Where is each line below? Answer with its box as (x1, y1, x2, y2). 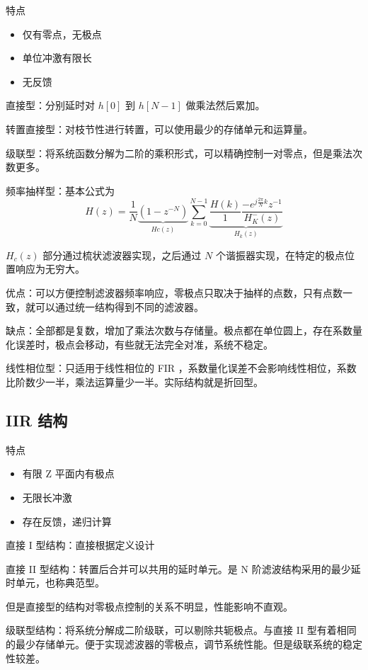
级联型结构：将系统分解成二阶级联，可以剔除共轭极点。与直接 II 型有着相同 (6, 623, 357, 637)
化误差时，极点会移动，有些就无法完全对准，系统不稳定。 (6, 336, 273, 351)
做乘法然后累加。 (185, 98, 265, 113)
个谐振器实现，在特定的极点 (215, 247, 345, 262)
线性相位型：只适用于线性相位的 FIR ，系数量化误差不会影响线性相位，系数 (6, 360, 357, 375)
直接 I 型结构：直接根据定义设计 (6, 538, 155, 552)
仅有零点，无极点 (22, 26, 102, 41)
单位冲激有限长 (22, 50, 92, 65)
